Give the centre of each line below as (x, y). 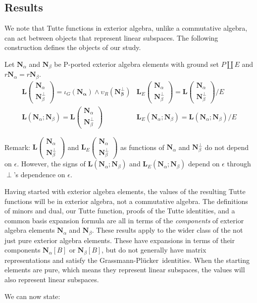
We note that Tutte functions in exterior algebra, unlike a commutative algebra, (126, 28)
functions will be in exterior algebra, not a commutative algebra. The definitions (126, 201)
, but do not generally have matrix (154, 250)
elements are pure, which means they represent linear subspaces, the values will (125, 270)
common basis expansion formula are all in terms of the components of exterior (124, 220)
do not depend (227, 147)
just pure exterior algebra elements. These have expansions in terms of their (120, 240)
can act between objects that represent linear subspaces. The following (111, 37)
